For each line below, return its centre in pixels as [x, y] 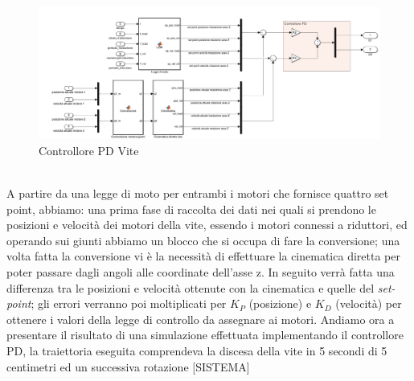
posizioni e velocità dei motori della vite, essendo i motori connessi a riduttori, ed [207, 225]
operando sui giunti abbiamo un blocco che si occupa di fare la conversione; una [203, 240]
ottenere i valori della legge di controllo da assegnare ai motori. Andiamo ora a [201, 319]
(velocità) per [369, 303]
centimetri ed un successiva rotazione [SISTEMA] [128, 366]
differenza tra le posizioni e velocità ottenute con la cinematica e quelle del [191, 287]
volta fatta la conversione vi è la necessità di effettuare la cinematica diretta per [203, 256]
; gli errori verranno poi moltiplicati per [129, 303]
